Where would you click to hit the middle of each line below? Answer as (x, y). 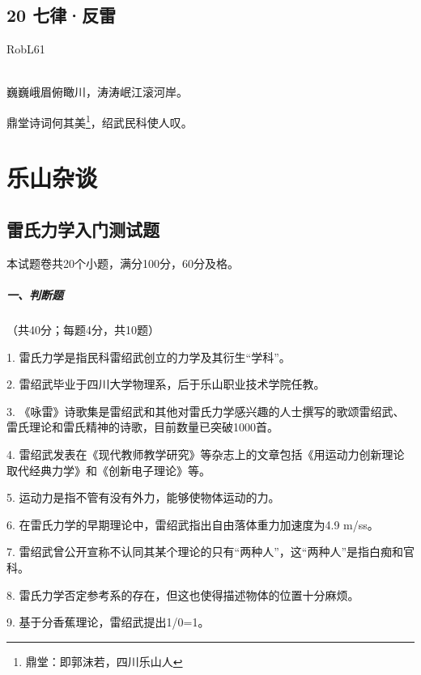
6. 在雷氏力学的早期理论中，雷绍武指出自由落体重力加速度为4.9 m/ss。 (193, 524)
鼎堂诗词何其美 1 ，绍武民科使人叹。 (100, 121)
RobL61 (26, 49)
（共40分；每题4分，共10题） (83, 329)
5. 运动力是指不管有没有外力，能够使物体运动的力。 (143, 497)
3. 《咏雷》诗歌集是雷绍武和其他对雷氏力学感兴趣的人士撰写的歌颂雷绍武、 (206, 411)
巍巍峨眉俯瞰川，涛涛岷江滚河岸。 (97, 92)
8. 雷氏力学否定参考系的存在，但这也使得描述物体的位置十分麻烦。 (183, 594)
